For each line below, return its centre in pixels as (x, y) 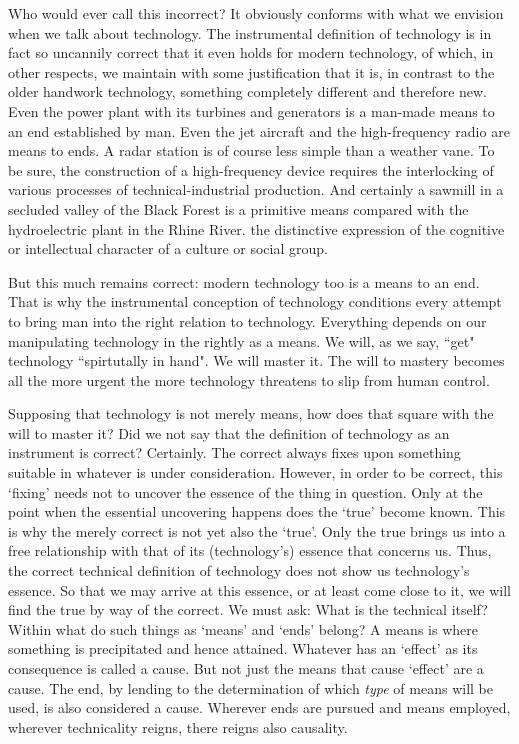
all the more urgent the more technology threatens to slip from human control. (249, 379)
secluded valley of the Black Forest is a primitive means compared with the (238, 208)
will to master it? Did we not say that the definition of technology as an (229, 432)
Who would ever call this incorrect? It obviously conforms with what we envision (256, 13)
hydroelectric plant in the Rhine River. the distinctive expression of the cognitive (256, 228)
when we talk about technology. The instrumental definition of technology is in (250, 32)
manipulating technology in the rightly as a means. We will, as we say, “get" (241, 340)
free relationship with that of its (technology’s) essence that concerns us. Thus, (250, 550)
